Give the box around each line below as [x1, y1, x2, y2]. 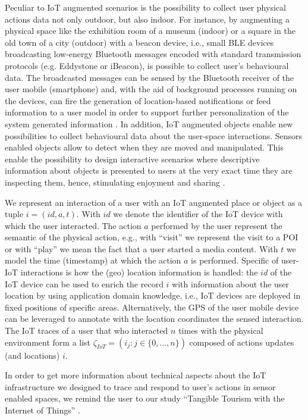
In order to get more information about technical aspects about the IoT [5, 369, 266, 381]
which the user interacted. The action [5, 219, 142, 231]
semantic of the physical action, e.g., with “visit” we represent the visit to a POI [5, 231, 298, 243]
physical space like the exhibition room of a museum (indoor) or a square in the [5, 24, 296, 37]
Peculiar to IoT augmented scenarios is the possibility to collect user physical [5, 1, 286, 13]
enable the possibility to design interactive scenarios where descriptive [5, 152, 260, 165]
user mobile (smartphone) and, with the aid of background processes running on [5, 83, 297, 95]
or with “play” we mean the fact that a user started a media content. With [5, 242, 278, 255]
